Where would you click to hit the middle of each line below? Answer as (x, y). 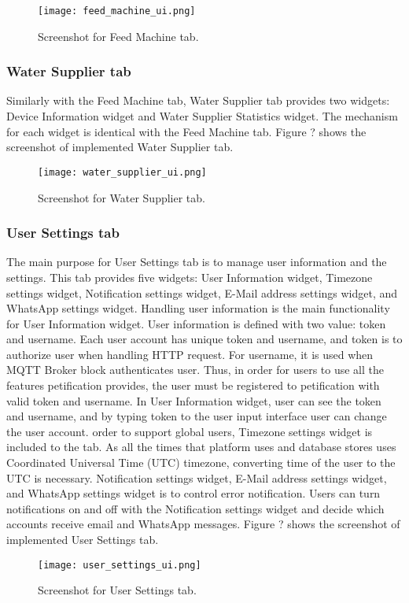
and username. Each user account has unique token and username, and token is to (204, 339)
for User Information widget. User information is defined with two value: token (196, 323)
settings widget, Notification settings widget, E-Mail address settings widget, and (202, 292)
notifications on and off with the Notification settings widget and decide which (195, 508)
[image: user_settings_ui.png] (120, 565)
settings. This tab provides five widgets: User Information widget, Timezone (190, 277)
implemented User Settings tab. (83, 539)
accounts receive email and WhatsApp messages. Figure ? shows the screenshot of (203, 524)
